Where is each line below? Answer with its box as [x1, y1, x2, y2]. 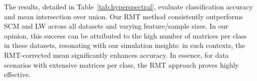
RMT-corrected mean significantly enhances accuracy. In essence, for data [4, 49, 229, 60]
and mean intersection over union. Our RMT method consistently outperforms [4, 11, 243, 21]
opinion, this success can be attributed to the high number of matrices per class [4, 30, 247, 40]
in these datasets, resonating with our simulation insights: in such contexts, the [4, 40, 245, 50]
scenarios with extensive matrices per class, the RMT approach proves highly [4, 59, 239, 70]
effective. [4, 69, 31, 80]
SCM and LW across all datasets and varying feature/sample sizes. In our [4, 21, 229, 31]
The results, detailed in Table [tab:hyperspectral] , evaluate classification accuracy [4, 1, 253, 11]
